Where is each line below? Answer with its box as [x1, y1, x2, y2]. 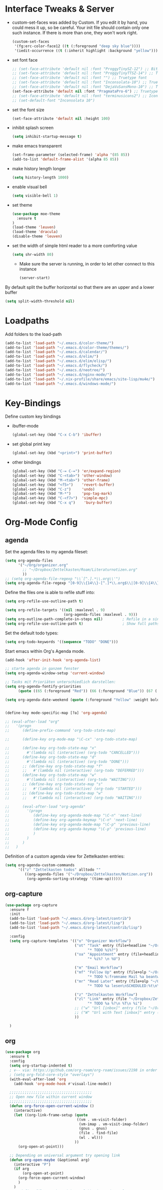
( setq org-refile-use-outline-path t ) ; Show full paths [5, 621, 160, 626]
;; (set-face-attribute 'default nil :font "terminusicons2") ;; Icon [12, 93, 158, 98]
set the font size [12, 107, 45, 113]
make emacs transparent [12, 143, 62, 149]
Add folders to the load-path [5, 331, 62, 337]
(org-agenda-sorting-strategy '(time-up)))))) [26, 876, 123, 881]
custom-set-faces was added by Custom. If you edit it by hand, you [12, 19, 147, 25]
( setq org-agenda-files [5, 558, 53, 563]
